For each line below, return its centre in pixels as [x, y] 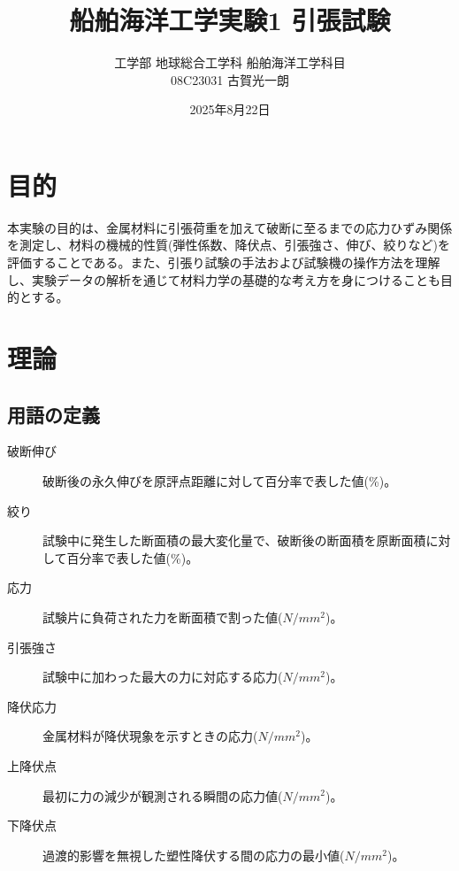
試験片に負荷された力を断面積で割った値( [163, 617]
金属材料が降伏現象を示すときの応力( [150, 736]
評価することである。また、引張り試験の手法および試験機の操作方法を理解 [224, 262]
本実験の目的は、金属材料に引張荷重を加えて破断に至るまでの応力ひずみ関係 [230, 227]
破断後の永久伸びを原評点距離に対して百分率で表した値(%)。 [220, 480]
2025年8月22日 [230, 109]
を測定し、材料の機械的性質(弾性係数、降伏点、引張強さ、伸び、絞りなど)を [229, 245]
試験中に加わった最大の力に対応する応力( [163, 677]
